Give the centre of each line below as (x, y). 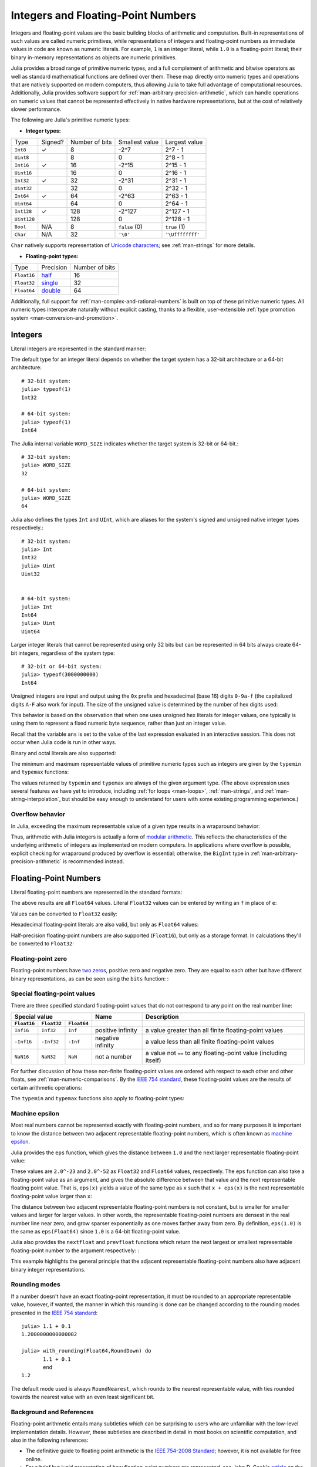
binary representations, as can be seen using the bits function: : (90, 978)
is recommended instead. (93, 861)
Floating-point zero (39, 958)
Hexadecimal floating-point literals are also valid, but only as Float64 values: (105, 925)
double (51, 290)
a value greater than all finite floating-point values (214, 1030)
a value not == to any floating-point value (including (216, 1053)
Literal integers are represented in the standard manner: (78, 349)
